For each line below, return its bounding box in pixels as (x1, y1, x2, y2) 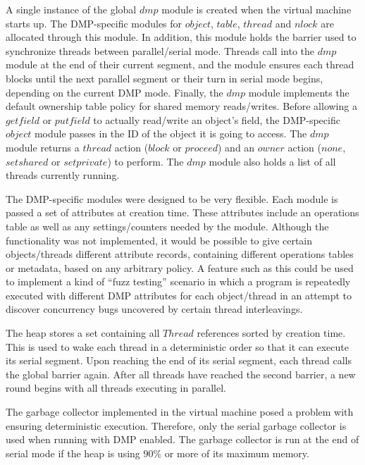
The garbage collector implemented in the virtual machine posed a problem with (6, 404, 354, 419)
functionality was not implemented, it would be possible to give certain (6, 232, 313, 247)
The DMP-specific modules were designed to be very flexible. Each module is (6, 191, 338, 206)
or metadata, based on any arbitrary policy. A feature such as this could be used (6, 260, 354, 275)
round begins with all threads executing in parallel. (6, 380, 226, 395)
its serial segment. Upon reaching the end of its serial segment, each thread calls (6, 353, 352, 368)
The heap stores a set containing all (6, 325, 160, 340)
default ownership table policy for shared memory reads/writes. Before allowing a (6, 99, 357, 113)
